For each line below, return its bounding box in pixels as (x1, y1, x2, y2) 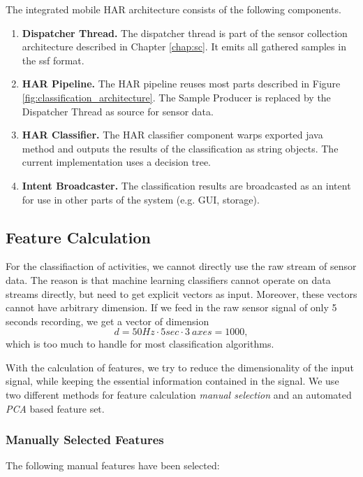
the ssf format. (22, 52, 84, 67)
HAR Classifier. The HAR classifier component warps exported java (22, 127, 323, 142)
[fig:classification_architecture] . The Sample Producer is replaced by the (22, 90, 331, 104)
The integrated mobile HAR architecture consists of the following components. (6, 2, 341, 16)
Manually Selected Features (6, 431, 164, 448)
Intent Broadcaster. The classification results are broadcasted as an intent (22, 178, 351, 192)
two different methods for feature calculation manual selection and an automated (6, 387, 352, 402)
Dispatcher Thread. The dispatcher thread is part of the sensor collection (22, 25, 348, 40)
